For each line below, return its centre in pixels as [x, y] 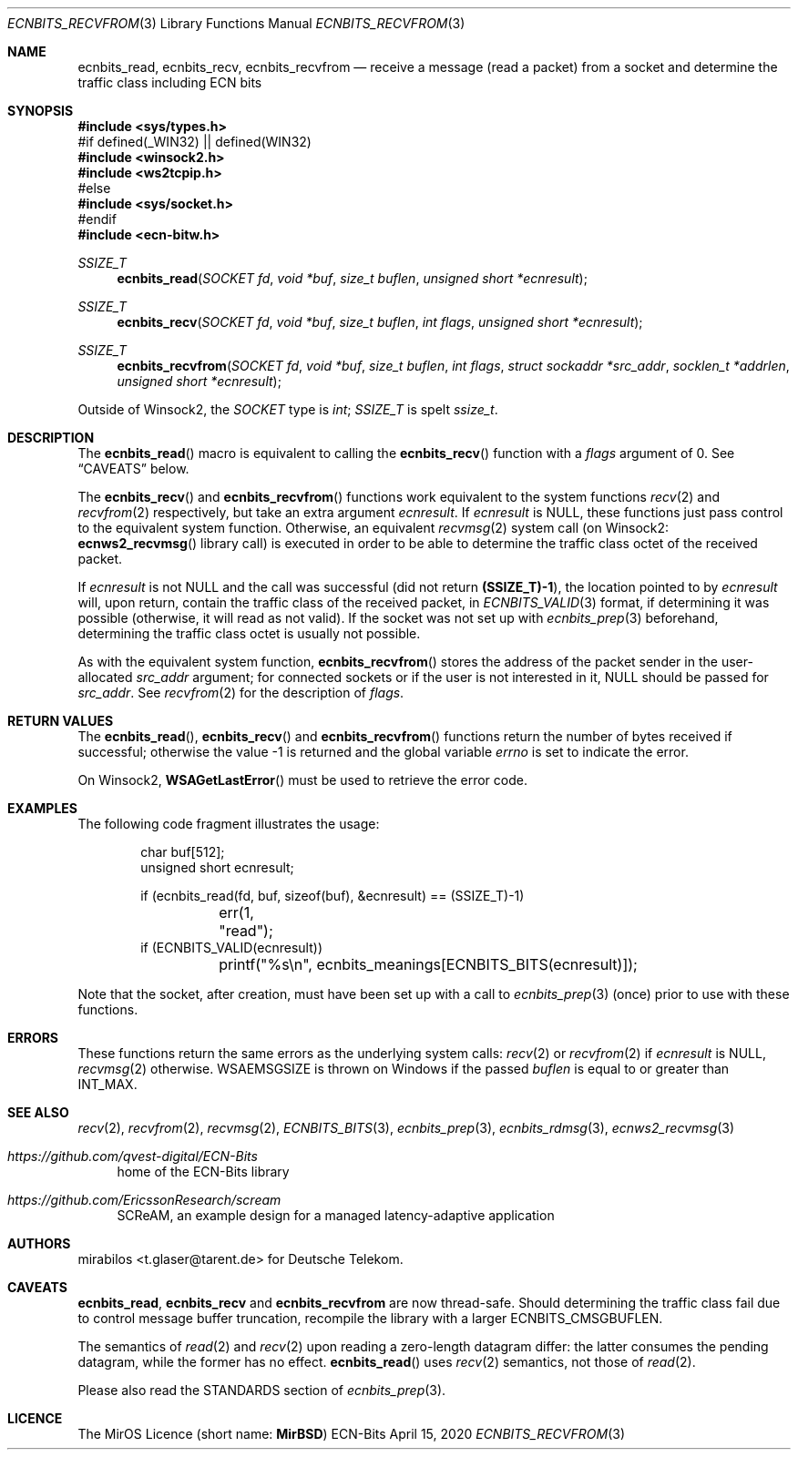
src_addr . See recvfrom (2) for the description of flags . [241, 693]
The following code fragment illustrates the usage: [229, 824]
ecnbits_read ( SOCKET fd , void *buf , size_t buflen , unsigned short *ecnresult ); [352, 278]
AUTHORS [39, 1243]
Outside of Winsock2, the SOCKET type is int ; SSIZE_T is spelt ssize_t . [288, 409]
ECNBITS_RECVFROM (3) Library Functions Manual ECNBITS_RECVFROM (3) [236, 23]
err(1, [236, 912]
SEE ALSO [38, 1112]
